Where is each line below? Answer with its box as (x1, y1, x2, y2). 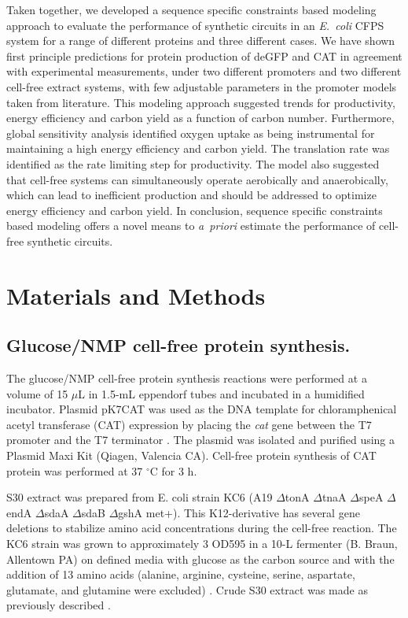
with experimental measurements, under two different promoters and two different (6, 63, 402, 80)
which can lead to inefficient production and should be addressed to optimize (6, 187, 377, 203)
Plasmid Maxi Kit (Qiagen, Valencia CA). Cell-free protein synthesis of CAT (6, 447, 377, 464)
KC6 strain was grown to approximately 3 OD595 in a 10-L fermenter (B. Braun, (6, 535, 398, 552)
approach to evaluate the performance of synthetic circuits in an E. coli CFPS (6, 17, 384, 33)
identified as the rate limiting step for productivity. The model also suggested (6, 155, 380, 172)
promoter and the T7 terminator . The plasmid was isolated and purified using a (6, 431, 395, 448)
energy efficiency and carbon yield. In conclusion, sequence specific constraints (6, 202, 383, 218)
